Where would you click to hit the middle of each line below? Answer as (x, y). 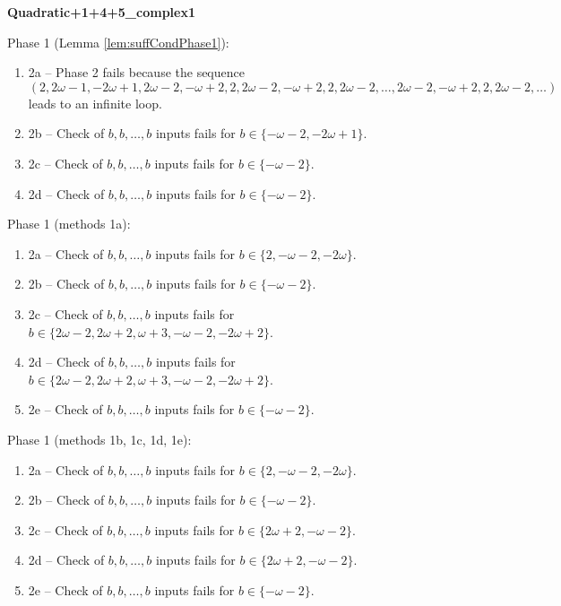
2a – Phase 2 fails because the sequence (136, 72)
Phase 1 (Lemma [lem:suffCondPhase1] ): (118, 42)
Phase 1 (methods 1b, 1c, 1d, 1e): (99, 439)
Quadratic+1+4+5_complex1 (101, 12)
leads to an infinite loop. (95, 103)
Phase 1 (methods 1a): (69, 224)
